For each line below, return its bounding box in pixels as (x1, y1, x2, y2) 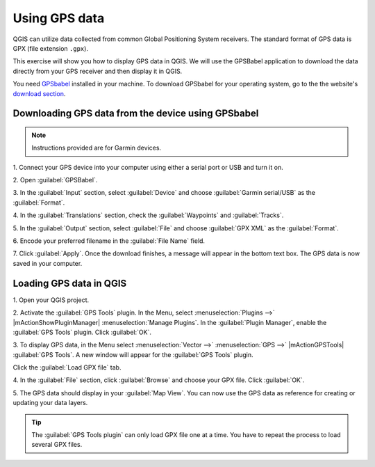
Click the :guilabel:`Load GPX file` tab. (12, 363, 122, 372)
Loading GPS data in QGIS (12, 277, 127, 289)
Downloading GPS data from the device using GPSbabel (12, 108, 259, 120)
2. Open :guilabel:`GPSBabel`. (12, 176, 98, 184)
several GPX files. (31, 441, 83, 449)
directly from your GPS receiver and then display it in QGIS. (12, 67, 183, 75)
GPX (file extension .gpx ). (12, 44, 88, 52)
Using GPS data (12, 10, 105, 26)
